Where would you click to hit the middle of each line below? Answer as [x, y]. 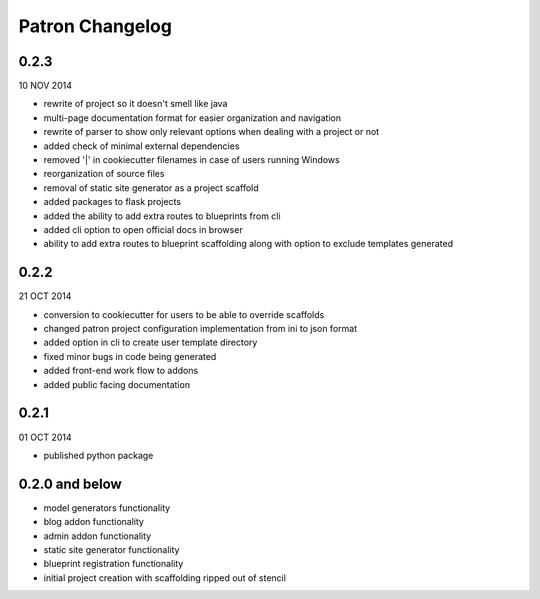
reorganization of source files [104, 174]
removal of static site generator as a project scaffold [151, 187]
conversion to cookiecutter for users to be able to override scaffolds [184, 314]
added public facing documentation [116, 384]
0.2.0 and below [70, 483]
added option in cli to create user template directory [150, 342]
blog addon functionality [94, 522]
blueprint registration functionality [113, 564]
